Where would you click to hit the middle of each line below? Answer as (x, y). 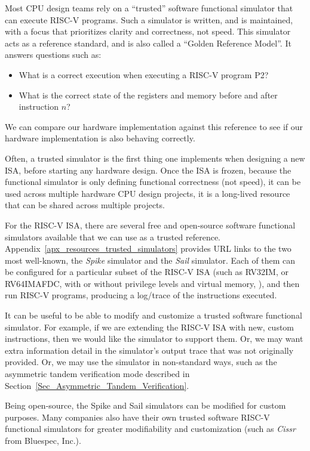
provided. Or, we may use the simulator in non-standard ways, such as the (141, 362)
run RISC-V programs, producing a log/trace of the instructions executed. (141, 295)
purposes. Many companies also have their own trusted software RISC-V (137, 417)
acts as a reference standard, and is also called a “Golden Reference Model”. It (148, 43)
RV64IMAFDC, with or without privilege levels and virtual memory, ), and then (152, 283)
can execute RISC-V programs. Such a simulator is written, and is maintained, (149, 19)
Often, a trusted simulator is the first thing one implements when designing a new (155, 158)
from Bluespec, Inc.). (43, 440)
